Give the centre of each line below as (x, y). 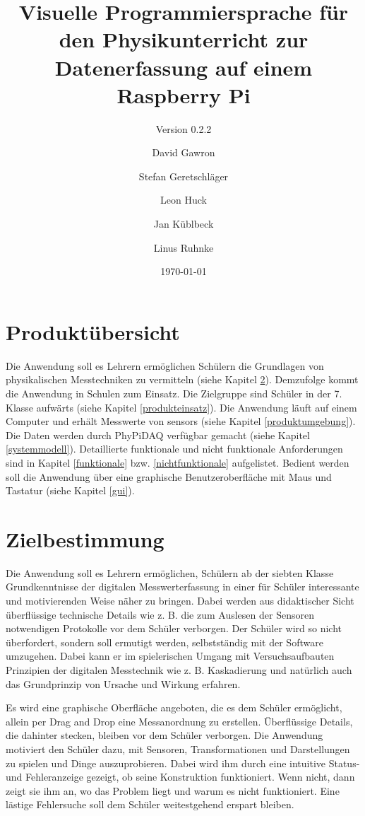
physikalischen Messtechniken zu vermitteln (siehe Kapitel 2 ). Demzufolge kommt (182, 379)
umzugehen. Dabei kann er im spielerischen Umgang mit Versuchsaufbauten (170, 656)
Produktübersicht (93, 331)
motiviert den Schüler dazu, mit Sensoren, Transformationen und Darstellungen (178, 748)
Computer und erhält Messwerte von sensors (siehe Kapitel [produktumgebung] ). (181, 421)
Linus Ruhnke (184, 247)
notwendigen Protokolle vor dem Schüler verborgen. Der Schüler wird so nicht (174, 628)
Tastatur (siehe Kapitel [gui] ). (70, 490)
